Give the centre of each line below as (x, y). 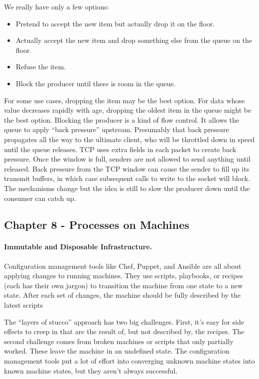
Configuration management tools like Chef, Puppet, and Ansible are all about (123, 266)
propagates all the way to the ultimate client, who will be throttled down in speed (129, 139)
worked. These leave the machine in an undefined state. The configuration (117, 351)
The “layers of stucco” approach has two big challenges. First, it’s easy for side (124, 321)
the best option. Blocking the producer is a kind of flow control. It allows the (122, 119)
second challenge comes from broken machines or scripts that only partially (119, 341)
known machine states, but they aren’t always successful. (91, 370)
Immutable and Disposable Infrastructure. (78, 247)
